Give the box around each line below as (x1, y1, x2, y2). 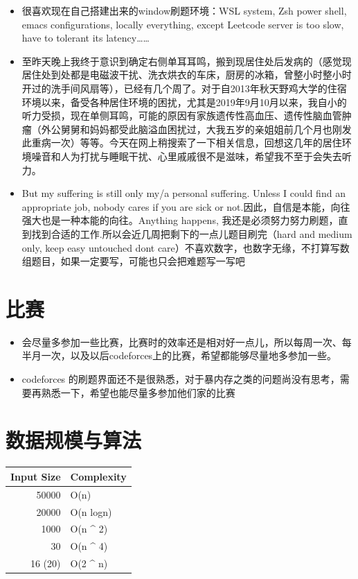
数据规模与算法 (6, 426, 142, 454)
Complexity (70, 469, 127, 483)
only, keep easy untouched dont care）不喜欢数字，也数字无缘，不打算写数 (21, 240, 350, 254)
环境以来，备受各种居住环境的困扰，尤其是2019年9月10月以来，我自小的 (21, 94, 347, 109)
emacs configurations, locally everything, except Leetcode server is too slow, (21, 17, 344, 31)
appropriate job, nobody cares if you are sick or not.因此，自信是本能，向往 (21, 199, 350, 214)
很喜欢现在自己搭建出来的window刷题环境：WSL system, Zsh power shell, (21, 3, 347, 17)
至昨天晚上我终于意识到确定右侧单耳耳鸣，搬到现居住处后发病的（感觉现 (21, 53, 352, 68)
